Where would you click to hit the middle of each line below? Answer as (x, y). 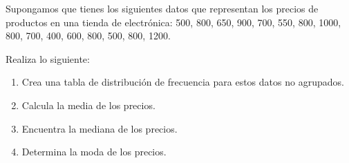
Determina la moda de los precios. (94, 152)
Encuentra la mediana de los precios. (100, 128)
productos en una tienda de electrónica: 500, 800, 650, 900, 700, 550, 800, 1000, (173, 22)
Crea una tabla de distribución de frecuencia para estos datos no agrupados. (183, 82)
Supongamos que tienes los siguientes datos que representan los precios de (162, 8)
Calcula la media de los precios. (88, 105)
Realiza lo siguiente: (48, 58)
